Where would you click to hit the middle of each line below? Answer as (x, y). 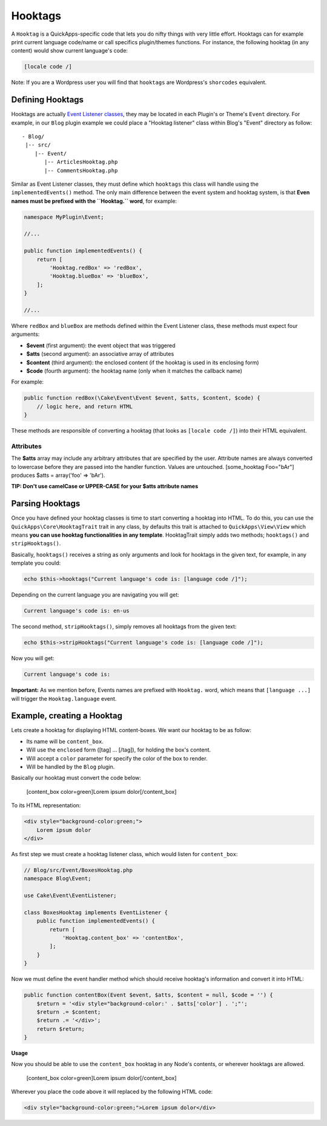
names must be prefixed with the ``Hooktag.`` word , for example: (94, 201)
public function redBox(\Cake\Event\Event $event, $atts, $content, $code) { (142, 398)
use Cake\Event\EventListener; (71, 896)
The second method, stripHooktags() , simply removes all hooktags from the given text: (124, 627)
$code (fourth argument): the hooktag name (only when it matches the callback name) (134, 371)
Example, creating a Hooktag (67, 716)
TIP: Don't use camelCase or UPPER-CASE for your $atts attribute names (105, 486)
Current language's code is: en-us (77, 611)
